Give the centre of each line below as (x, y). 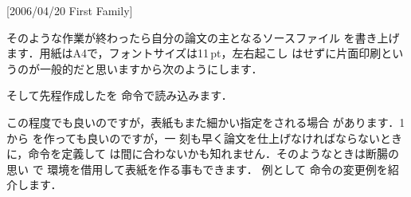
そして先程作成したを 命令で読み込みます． (119, 95)
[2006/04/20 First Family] (70, 10)
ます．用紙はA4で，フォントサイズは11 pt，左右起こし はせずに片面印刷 (194, 53)
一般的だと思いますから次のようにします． (151, 68)
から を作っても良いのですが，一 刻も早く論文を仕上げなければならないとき (205, 138)
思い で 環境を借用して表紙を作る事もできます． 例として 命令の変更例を (197, 169)
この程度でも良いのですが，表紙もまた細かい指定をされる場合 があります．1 (206, 122)
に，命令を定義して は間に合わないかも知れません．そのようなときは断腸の (203, 154)
